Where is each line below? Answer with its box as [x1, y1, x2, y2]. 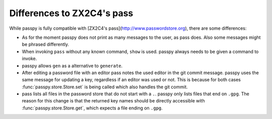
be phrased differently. [22, 41, 70, 47]
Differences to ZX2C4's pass [9, 8, 133, 19]
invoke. [22, 55, 37, 62]
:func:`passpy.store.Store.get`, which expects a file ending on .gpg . [22, 105, 163, 111]
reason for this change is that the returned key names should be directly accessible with [22, 98, 205, 104]
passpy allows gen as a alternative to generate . [22, 63, 123, 69]
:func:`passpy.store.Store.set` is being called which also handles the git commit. [22, 84, 188, 90]
